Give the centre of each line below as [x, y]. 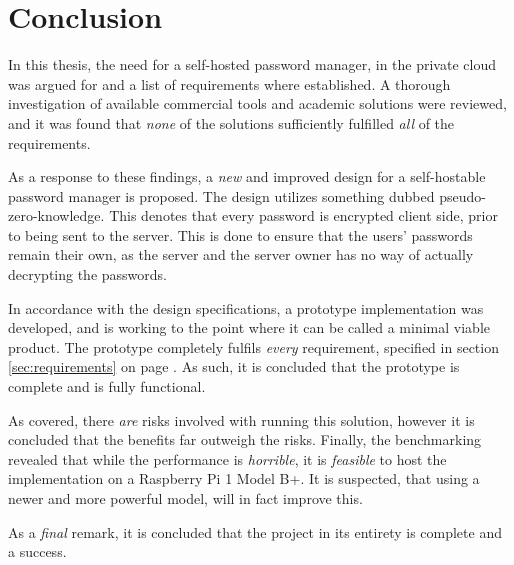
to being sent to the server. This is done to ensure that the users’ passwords [240, 234]
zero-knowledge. [56, 215]
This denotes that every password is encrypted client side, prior [303, 215]
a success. [37, 551]
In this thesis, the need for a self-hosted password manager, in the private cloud [252, 64]
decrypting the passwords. [87, 274]
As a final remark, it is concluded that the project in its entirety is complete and [255, 531]
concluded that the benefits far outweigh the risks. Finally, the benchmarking [245, 439]
